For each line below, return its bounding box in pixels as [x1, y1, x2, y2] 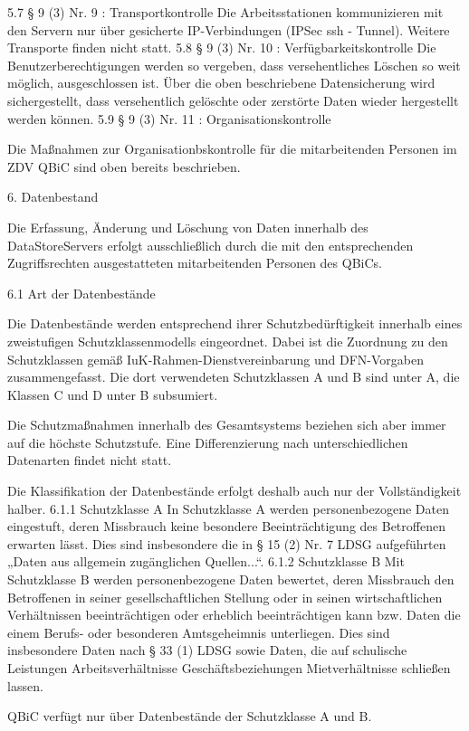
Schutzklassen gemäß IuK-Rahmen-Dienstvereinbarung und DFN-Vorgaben [7, 349, 425, 368]
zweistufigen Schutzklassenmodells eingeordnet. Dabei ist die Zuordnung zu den [7, 331, 448, 350]
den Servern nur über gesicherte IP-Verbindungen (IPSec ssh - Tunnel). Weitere [7, 20, 450, 39]
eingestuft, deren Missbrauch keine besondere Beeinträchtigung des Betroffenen [7, 517, 445, 536]
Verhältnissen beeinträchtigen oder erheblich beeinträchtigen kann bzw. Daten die [7, 605, 461, 624]
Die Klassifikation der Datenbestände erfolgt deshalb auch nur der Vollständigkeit [7, 481, 462, 500]
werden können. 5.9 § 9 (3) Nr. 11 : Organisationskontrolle [7, 109, 331, 128]
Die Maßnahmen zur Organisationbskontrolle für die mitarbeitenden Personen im [7, 139, 457, 158]
